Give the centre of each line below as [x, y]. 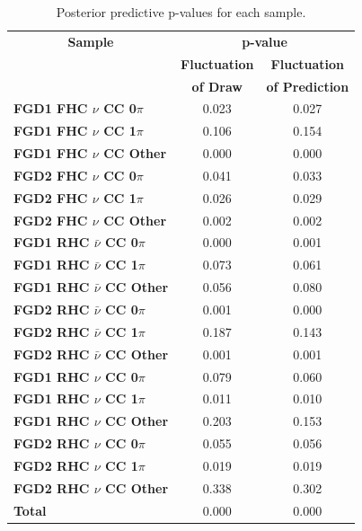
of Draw [217, 86]
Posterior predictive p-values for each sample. [181, 12]
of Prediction [308, 86]
